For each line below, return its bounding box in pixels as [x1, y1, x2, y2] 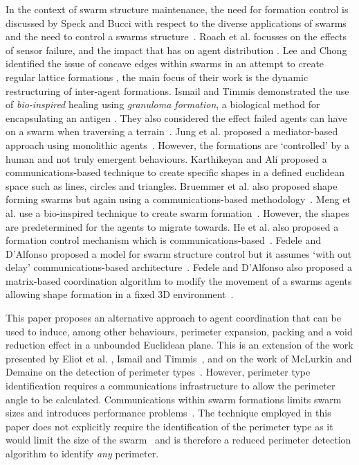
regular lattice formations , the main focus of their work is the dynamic [6, 69, 309, 84]
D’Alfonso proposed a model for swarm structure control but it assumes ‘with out [6, 246, 352, 261]
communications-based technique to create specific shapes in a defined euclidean [6, 165, 344, 179]
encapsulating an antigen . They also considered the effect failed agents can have [6, 110, 347, 125]
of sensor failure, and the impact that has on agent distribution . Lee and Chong [6, 42, 347, 57]
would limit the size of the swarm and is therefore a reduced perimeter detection [6, 432, 351, 447]
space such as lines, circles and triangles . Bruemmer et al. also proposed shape [6, 178, 338, 193]
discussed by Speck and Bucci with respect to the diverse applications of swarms [6, 15, 347, 30]
